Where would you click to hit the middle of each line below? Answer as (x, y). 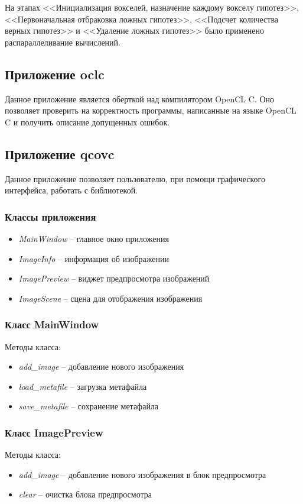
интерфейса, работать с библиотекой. (71, 190)
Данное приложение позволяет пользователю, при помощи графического (135, 178)
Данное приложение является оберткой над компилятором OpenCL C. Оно (140, 98)
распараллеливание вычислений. (63, 42)
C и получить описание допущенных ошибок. (87, 122)
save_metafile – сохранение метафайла (89, 406)
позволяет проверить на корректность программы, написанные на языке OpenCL (151, 110)
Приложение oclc (55, 74)
